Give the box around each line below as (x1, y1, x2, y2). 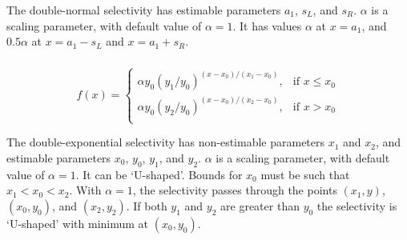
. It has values (232, 17, 302, 34)
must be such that (260, 166, 350, 182)
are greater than (220, 197, 300, 214)
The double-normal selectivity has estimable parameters (6, 2, 281, 18)
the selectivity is (316, 197, 397, 214)
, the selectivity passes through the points (132, 182, 337, 198)
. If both (126, 197, 167, 214)
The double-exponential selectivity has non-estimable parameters (6, 134, 325, 150)
